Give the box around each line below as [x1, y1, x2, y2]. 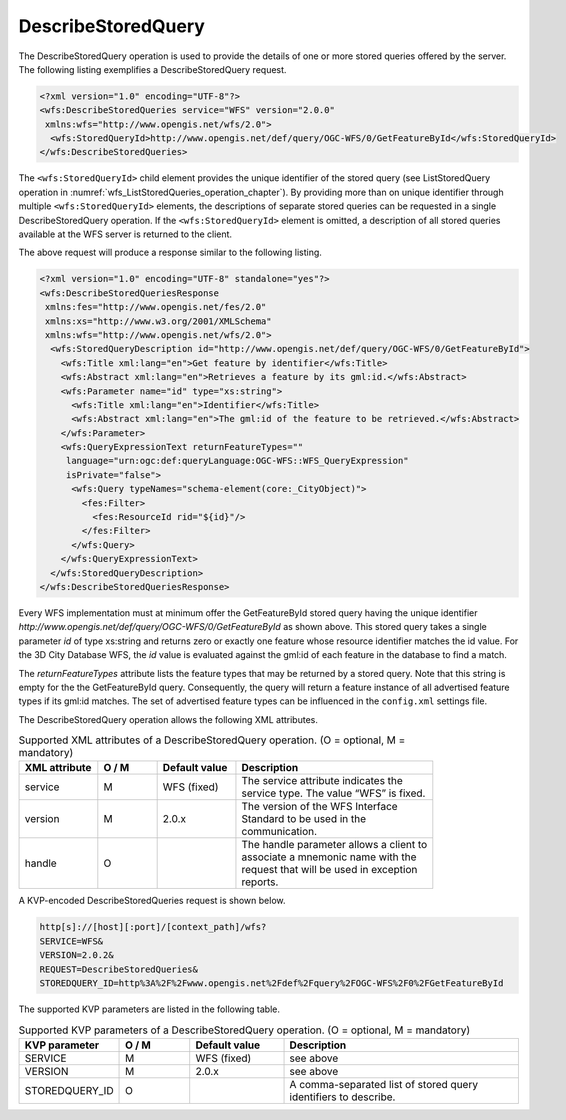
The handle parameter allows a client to [241, 838, 428, 852]
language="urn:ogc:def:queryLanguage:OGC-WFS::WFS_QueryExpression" [65, 455, 409, 467]
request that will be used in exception [241, 863, 418, 877]
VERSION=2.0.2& [39, 950, 114, 961]
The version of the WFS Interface [241, 800, 399, 814]
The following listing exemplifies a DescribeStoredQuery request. [18, 63, 287, 75]
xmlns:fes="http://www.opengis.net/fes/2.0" [45, 301, 267, 313]
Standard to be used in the [241, 812, 367, 826]
